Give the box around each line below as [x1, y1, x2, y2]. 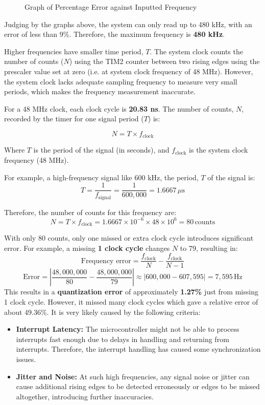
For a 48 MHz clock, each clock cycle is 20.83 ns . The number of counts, [4, 103, 234, 114]
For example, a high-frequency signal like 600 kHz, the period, [4, 172, 199, 182]
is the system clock [189, 144, 248, 155]
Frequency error [81, 257, 131, 265]
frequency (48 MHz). [4, 154, 69, 165]
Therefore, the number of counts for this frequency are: [4, 206, 177, 217]
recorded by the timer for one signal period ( [4, 113, 144, 124]
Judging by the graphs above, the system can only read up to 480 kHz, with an [4, 18, 252, 29]
